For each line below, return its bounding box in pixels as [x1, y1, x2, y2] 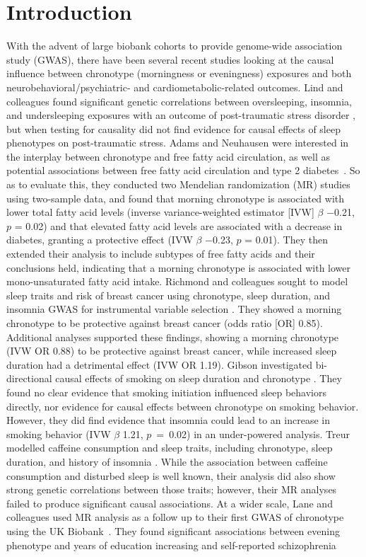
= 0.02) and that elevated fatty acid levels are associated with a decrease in [14, 218, 343, 233]
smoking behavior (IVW [6, 426, 111, 441]
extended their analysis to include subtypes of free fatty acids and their [6, 246, 315, 261]
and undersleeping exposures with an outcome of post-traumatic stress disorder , [6, 108, 355, 122]
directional [6, 371, 52, 386]
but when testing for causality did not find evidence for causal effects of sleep [6, 121, 341, 136]
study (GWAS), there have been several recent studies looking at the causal [6, 52, 334, 67]
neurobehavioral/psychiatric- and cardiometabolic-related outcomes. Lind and [6, 79, 343, 94]
